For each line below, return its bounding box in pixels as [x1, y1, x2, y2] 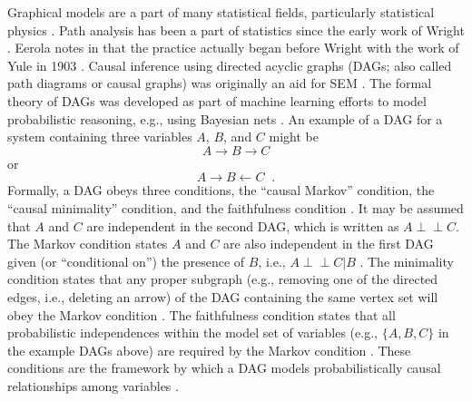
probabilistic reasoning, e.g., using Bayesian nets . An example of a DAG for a [7, 109, 443, 128]
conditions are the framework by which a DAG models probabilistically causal [7, 358, 441, 377]
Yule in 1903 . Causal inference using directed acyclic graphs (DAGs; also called [7, 55, 452, 74]
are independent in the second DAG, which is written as [86, 216, 399, 235]
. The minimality [359, 251, 454, 270]
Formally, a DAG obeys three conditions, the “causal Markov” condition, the [7, 181, 435, 200]
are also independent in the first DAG [223, 234, 434, 253]
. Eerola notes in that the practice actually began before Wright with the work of [7, 38, 459, 57]
